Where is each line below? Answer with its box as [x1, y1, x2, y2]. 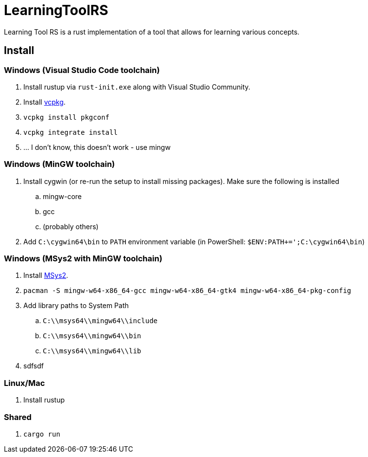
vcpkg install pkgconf [23, 113, 110, 121]
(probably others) [43, 222, 99, 231]
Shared [4, 412, 32, 422]
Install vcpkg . [23, 97, 66, 106]
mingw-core [43, 192, 82, 201]
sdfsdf [23, 362, 44, 370]
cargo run [23, 430, 60, 438]
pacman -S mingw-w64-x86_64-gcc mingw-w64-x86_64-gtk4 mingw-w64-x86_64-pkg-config [23, 287, 351, 295]
